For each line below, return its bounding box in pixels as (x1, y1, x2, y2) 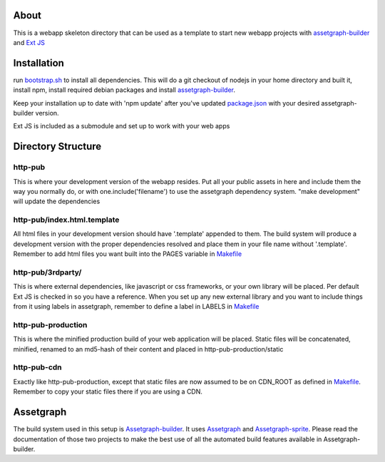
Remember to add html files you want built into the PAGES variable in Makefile (13, 250, 242, 258)
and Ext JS (13, 38, 46, 46)
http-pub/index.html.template (13, 215, 120, 225)
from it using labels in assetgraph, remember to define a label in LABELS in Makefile (13, 302, 260, 311)
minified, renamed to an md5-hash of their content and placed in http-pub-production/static (13, 344, 284, 353)
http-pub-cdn (13, 362, 62, 372)
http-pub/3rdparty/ (13, 267, 82, 277)
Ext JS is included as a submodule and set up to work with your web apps (13, 122, 230, 130)
